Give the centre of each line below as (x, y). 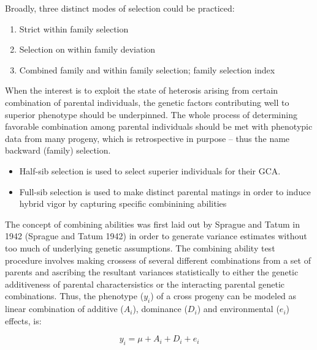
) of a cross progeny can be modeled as (223, 296)
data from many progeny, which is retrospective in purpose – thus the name (147, 138)
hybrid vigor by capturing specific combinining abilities (123, 203)
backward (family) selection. (58, 150)
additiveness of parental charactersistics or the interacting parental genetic (145, 284)
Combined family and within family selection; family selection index (147, 69)
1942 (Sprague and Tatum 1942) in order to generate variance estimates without (156, 236)
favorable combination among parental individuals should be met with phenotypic (159, 126)
